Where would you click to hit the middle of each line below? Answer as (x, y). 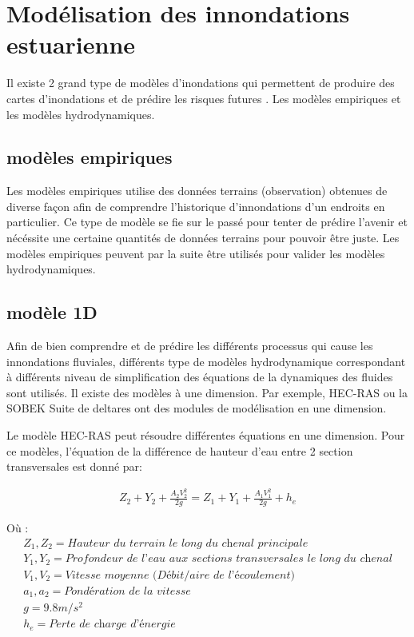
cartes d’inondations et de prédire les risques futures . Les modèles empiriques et (204, 98)
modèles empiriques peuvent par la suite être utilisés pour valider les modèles (196, 253)
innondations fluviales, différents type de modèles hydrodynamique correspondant (206, 361)
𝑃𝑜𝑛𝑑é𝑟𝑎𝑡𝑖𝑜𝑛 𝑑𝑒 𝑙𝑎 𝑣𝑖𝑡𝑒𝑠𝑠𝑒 (127, 591)
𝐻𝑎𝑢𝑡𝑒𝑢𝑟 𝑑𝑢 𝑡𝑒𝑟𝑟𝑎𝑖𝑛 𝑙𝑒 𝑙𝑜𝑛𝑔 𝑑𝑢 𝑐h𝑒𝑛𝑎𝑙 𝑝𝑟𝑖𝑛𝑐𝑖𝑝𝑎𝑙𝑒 (188, 543)
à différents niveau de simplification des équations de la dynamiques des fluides (200, 377)
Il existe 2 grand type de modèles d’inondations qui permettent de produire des (201, 83)
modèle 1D (52, 312)
